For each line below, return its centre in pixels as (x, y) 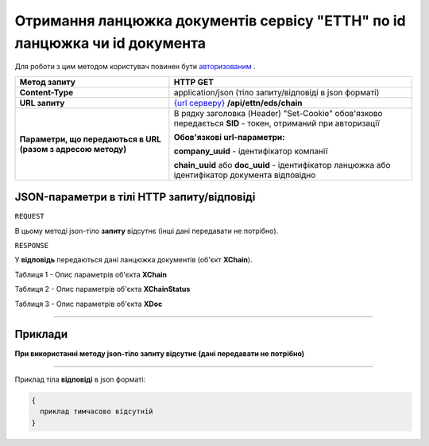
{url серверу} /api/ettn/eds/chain (238, 103)
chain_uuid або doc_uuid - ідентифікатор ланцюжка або (282, 165)
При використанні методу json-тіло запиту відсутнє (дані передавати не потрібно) (160, 353)
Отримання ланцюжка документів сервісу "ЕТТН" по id (210, 21)
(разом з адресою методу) (73, 149)
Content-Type (46, 92)
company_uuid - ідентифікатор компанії (251, 151)
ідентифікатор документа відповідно (245, 175)
